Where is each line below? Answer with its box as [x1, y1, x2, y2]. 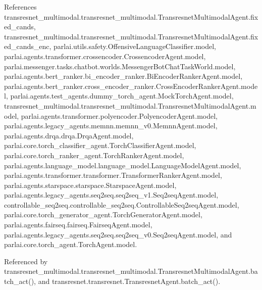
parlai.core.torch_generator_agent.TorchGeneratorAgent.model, [4, 209, 202, 220]
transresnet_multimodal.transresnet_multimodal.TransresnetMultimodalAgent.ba [4, 266, 258, 276]
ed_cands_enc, [4, 41, 51, 52]
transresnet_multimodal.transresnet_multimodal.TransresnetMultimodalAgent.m [4, 100, 256, 111]
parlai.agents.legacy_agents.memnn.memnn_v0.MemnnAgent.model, [4, 120, 218, 131]
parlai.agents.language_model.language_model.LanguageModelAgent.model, [4, 160, 241, 170]
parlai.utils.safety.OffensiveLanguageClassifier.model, [54, 41, 216, 52]
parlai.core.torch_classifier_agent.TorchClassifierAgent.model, [4, 140, 196, 151]
